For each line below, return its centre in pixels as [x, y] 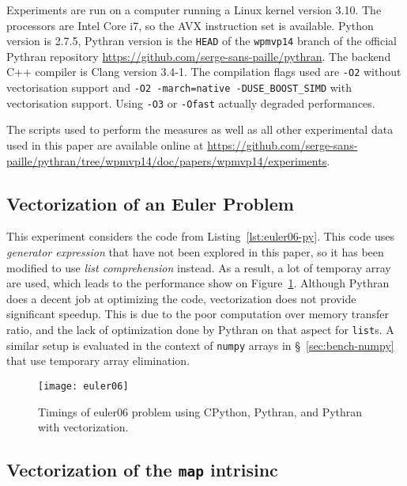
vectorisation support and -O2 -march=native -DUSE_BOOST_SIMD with [179, 87]
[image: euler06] [83, 386]
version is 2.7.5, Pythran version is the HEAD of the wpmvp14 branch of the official [202, 41]
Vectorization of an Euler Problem [150, 203]
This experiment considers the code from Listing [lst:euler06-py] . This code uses [200, 236]
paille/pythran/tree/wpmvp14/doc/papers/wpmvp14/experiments [167, 160]
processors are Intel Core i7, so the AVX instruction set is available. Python [190, 25]
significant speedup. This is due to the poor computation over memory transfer [198, 314]
